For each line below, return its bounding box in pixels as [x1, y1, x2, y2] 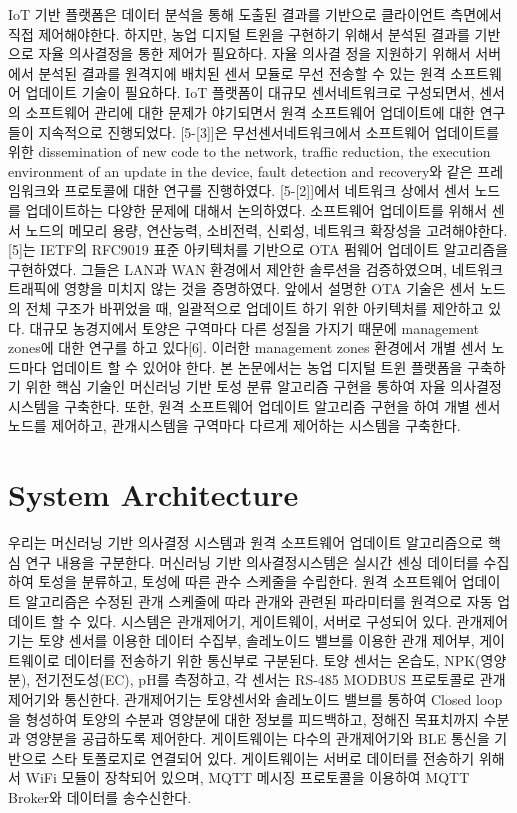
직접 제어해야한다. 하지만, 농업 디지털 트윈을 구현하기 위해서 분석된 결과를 [8, 23, 470, 44]
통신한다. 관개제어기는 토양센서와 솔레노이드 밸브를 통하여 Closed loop [64, 688, 503, 709]
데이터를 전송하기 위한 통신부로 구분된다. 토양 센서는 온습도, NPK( [64, 649, 481, 670]
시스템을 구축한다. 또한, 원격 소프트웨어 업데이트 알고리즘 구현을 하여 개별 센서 [8, 395, 501, 416]
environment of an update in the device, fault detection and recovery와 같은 [8, 160, 473, 181]
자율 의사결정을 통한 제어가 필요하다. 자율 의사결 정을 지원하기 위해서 [38, 43, 471, 64]
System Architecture [8, 474, 299, 515]
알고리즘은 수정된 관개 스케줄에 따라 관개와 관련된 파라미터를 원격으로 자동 [25, 590, 493, 611]
